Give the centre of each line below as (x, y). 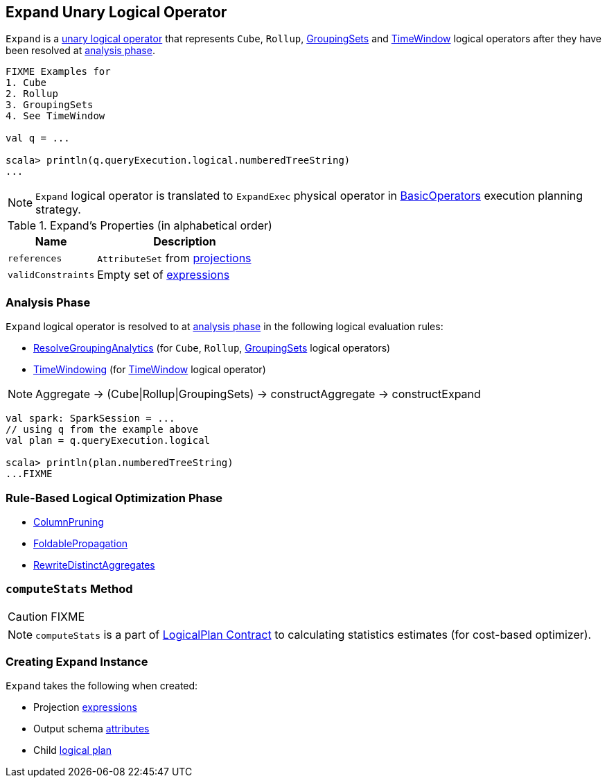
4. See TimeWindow (55, 116)
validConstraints (51, 275)
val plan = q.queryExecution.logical (108, 441)
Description (185, 242)
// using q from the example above (102, 430)
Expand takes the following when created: (102, 686)
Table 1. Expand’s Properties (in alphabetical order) (140, 226)
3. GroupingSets (50, 105)
